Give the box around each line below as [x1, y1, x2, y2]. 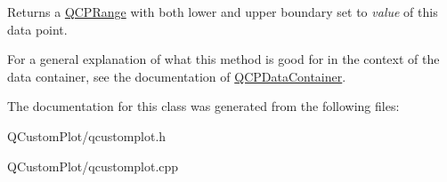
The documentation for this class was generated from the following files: [7, 97, 400, 115]
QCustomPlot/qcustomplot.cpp [7, 156, 179, 175]
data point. [7, 20, 68, 38]
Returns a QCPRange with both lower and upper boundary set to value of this [7, 3, 438, 20]
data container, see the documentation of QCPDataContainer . [7, 67, 346, 85]
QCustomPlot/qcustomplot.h [7, 126, 167, 145]
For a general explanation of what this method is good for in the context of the [7, 50, 440, 68]
